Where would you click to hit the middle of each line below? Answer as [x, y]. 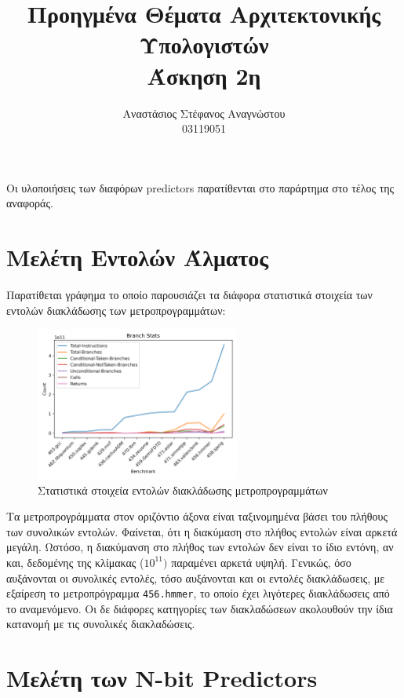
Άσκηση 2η [204, 75]
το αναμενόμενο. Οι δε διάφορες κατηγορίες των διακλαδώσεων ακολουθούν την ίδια [200, 608]
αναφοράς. [30, 203]
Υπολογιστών [204, 44]
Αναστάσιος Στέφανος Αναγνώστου [204, 113]
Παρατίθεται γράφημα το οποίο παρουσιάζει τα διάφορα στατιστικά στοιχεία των [189, 294]
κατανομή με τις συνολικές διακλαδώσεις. [101, 624]
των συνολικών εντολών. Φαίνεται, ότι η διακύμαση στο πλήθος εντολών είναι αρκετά [202, 531]
